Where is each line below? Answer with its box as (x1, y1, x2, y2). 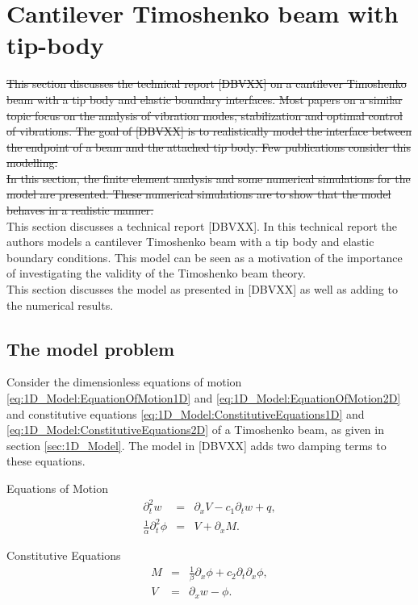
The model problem (6, 336, 175, 361)
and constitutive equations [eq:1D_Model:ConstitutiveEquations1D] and (6, 405, 365, 422)
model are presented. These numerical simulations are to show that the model (6, 186, 391, 202)
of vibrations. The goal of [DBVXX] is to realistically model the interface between (6, 123, 412, 140)
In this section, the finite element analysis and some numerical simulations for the (6, 169, 411, 186)
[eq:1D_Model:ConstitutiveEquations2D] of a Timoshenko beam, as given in (6, 421, 384, 438)
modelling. (6, 154, 58, 171)
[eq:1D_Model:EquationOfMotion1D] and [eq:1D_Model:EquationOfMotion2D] (6, 390, 401, 407)
